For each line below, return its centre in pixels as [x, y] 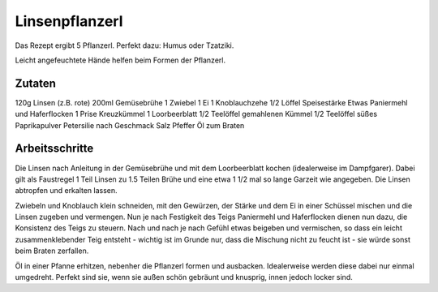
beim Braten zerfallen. [52, 251]
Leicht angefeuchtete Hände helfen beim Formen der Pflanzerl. [120, 60]
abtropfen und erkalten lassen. [66, 191]
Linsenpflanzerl [69, 21]
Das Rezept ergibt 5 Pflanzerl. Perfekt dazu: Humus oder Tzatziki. [125, 45]
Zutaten [36, 83]
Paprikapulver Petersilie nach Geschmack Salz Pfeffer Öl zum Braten [130, 125]
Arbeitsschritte [54, 149]
